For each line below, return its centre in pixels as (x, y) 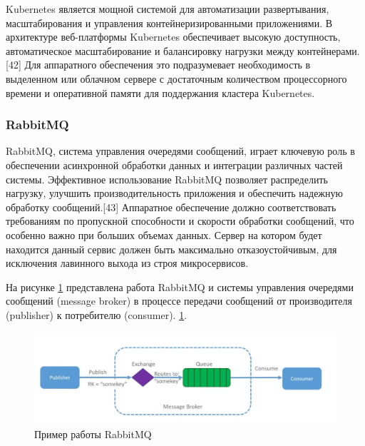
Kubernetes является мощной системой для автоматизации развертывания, (168, 9)
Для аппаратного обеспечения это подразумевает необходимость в (168, 65)
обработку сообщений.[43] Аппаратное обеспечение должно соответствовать (171, 207)
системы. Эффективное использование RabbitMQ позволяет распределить (167, 179)
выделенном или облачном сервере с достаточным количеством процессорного (176, 78)
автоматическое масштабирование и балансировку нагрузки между (150, 50)
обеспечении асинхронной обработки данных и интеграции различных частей (174, 164)
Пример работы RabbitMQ (93, 434)
